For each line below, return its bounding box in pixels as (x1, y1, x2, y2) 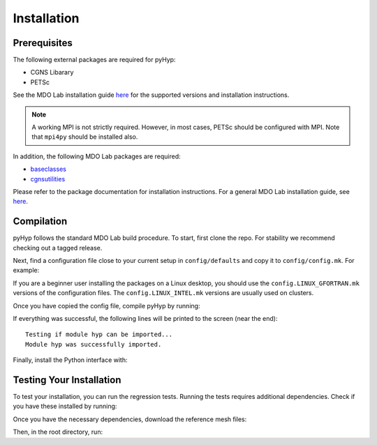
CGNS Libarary (30, 68, 74, 77)
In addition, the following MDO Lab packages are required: (13, 152, 181, 160)
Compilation (13, 216, 68, 227)
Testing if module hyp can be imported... (25, 331, 173, 338)
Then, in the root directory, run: (13, 428, 103, 436)
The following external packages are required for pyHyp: (13, 56, 176, 64)
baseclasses (30, 165, 66, 174)
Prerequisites (13, 37, 73, 49)
